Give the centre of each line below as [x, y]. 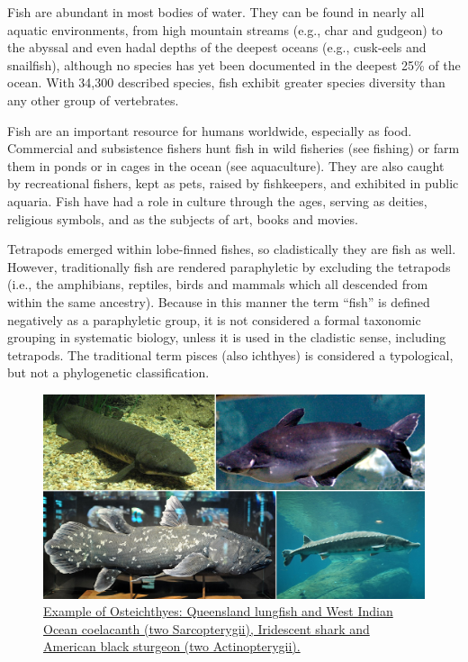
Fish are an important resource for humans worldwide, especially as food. [210, 130]
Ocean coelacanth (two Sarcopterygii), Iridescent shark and [207, 628]
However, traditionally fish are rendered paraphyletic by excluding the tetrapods [229, 266]
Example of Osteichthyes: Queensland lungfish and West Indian [218, 611]
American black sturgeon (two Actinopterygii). [172, 646]
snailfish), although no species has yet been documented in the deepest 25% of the [234, 64]
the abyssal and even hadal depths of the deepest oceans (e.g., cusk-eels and [217, 47]
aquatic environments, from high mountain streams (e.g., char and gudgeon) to [225, 29]
